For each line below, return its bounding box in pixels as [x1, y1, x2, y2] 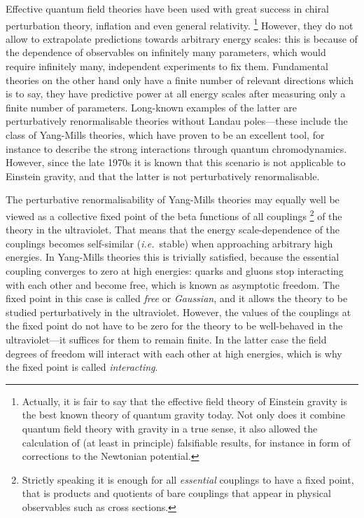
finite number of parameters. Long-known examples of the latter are [6, 100, 297, 114]
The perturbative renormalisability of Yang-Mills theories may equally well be [6, 192, 339, 207]
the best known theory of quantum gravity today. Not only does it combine [22, 407, 345, 422]
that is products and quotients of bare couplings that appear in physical [22, 486, 331, 500]
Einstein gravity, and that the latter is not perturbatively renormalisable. [6, 168, 320, 183]
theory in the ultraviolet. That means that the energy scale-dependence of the [6, 222, 340, 237]
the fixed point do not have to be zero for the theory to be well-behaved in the [6, 318, 343, 333]
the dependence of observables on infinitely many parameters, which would [6, 45, 326, 60]
